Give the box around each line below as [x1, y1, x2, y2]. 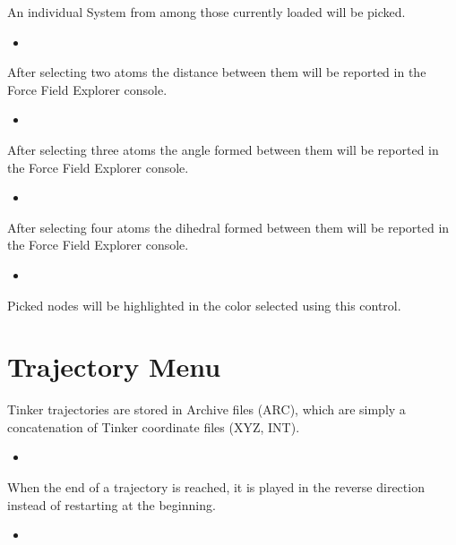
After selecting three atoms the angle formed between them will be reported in [7, 140, 439, 158]
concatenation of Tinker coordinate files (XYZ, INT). [7, 417, 300, 436]
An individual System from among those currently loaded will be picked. [7, 3, 406, 21]
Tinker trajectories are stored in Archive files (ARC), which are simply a [7, 400, 406, 419]
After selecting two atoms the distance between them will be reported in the [7, 63, 426, 81]
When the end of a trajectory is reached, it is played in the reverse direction [7, 478, 425, 497]
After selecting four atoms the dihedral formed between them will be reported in [7, 217, 450, 236]
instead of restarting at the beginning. [7, 495, 216, 514]
